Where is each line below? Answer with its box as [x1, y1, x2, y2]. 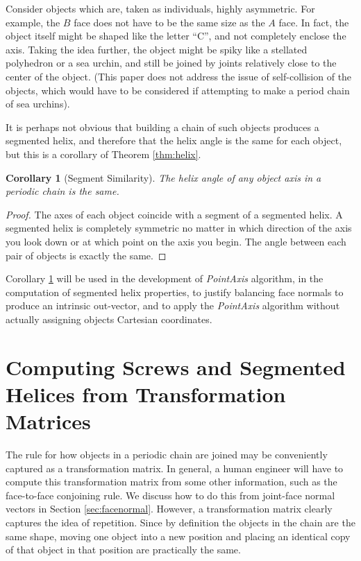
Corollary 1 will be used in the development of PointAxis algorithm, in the [6, 271, 324, 286]
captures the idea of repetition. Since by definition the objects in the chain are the [6, 515, 355, 529]
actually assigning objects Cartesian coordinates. [6, 311, 212, 326]
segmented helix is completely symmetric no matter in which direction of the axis [6, 221, 352, 235]
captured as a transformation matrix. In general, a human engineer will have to [6, 460, 344, 475]
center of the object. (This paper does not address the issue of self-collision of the [6, 69, 352, 83]
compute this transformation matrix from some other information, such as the [6, 474, 337, 489]
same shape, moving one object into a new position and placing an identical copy [6, 528, 351, 543]
